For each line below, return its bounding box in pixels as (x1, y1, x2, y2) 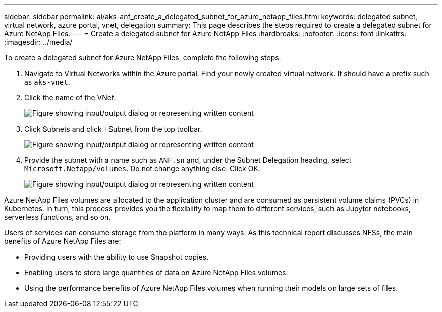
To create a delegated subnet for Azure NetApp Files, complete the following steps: (4, 53, 281, 62)
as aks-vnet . (24, 78, 70, 86)
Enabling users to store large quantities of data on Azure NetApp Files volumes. (24, 268, 288, 277)
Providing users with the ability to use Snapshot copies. (24, 253, 209, 261)
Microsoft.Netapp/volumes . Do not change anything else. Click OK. (24, 164, 260, 173)
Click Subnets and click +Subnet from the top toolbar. (24, 124, 202, 133)
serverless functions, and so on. (4, 213, 111, 221)
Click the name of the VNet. (24, 93, 116, 102)
